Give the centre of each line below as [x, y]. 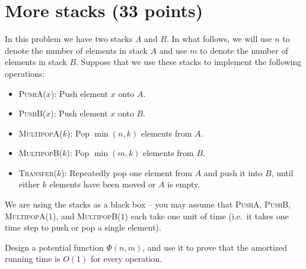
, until [282, 172]
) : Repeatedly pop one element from [127, 172]
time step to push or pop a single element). [83, 227]
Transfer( [38, 172]
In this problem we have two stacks [69, 39]
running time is [33, 259]
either [29, 184]
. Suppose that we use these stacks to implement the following [189, 62]
